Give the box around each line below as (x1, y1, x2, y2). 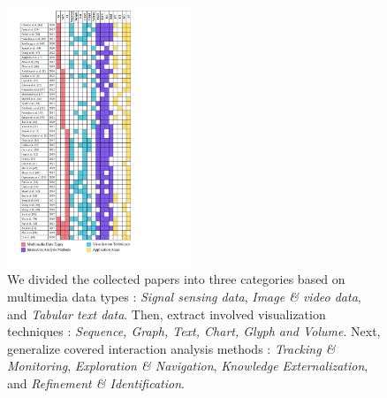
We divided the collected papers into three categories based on (7, 270, 345, 288)
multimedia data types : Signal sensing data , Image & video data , (7, 287, 361, 306)
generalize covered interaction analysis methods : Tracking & (7, 339, 336, 357)
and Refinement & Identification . (7, 373, 185, 392)
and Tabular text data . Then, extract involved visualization (7, 304, 326, 323)
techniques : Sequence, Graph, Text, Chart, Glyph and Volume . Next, (7, 322, 381, 341)
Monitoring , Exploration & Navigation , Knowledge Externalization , (7, 356, 368, 375)
